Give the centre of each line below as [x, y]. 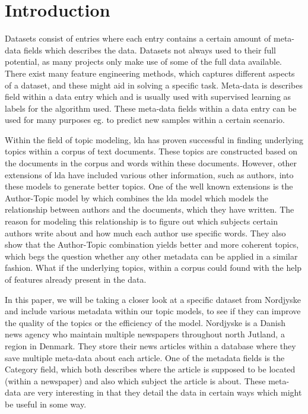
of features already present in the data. [76, 279]
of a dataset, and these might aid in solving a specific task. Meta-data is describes [154, 85]
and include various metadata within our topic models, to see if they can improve [153, 311]
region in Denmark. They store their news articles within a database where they [150, 345]
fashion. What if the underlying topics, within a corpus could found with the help [153, 268]
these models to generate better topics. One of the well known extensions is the [149, 186]
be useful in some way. [46, 404]
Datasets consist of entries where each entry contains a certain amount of [138, 38]
